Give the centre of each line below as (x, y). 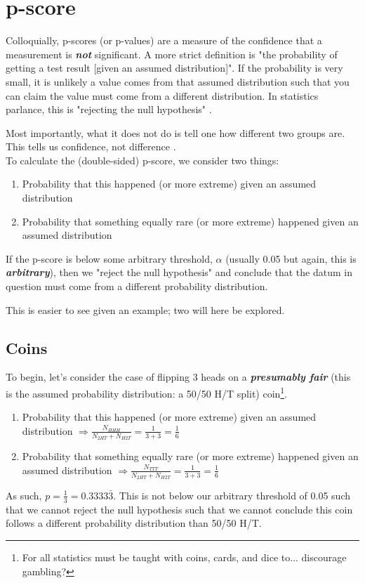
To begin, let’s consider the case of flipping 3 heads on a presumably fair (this (178, 377)
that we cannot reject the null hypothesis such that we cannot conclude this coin (179, 509)
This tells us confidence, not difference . (91, 146)
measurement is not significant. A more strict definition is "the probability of (172, 54)
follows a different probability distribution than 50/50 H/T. (134, 523)
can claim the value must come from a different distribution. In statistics (162, 95)
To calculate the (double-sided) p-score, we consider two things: (142, 160)
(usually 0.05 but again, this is (291, 258)
